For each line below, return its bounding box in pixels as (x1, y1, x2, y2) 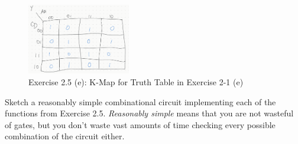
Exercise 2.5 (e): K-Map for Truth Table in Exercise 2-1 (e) (28, 76, 244, 88)
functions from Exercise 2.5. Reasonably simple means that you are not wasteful (5, 107, 294, 119)
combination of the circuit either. (5, 130, 125, 142)
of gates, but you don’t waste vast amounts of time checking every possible (5, 118, 276, 130)
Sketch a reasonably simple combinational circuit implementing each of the (5, 95, 276, 108)
